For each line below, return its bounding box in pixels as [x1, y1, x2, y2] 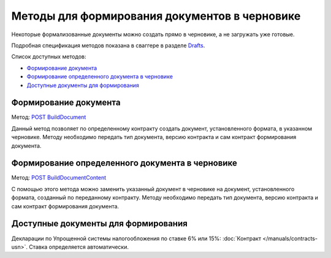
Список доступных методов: [11, 53, 86, 61]
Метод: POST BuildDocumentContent [11, 174, 107, 181]
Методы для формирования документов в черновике [11, 9, 301, 23]
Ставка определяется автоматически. [28, 243, 129, 251]
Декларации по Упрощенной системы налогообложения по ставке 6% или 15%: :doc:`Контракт [11, 235, 262, 242]
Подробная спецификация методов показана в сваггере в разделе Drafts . [11, 42, 205, 49]
